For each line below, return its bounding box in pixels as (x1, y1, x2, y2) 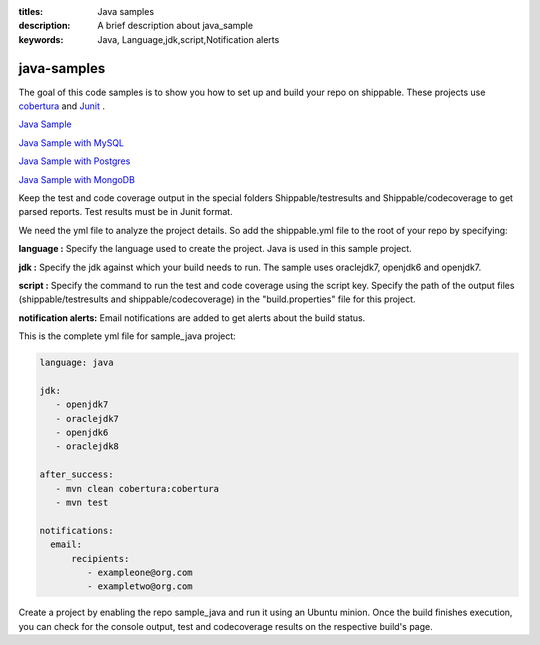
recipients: (71, 553, 130, 564)
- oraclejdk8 (55, 441, 120, 452)
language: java (39, 357, 114, 369)
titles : (18, 6, 44, 17)
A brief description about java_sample (97, 20, 254, 32)
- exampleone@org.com (86, 567, 194, 578)
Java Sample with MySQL (18, 136, 125, 149)
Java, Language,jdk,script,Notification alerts (97, 33, 280, 45)
